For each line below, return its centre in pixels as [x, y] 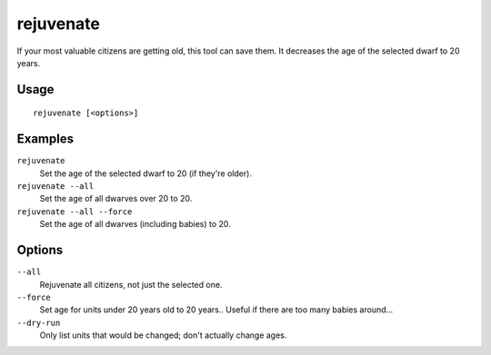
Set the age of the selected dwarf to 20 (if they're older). [145, 173]
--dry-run [39, 323]
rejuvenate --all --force [75, 212]
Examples [45, 139]
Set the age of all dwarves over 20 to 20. [116, 199]
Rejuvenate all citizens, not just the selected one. [131, 284]
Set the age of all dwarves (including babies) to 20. [135, 224]
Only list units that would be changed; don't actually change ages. [163, 335]
